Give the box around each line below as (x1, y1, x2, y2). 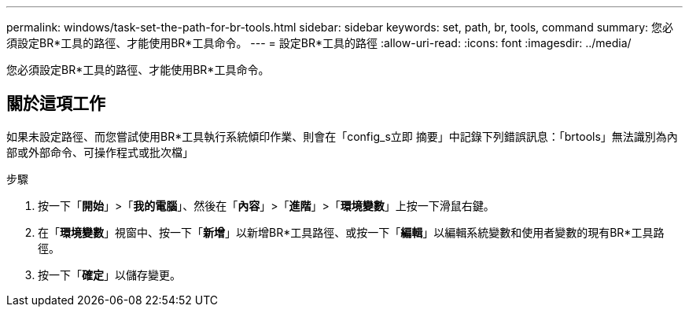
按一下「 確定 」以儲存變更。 (38, 267, 181, 282)
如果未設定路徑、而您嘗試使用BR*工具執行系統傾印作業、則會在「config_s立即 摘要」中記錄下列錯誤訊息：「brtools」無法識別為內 (6, 129, 678, 143)
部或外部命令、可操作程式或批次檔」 (6, 145, 193, 159)
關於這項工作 (6, 94, 105, 114)
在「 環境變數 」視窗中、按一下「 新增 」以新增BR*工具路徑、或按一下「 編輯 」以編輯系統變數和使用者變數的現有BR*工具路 (38, 225, 665, 239)
